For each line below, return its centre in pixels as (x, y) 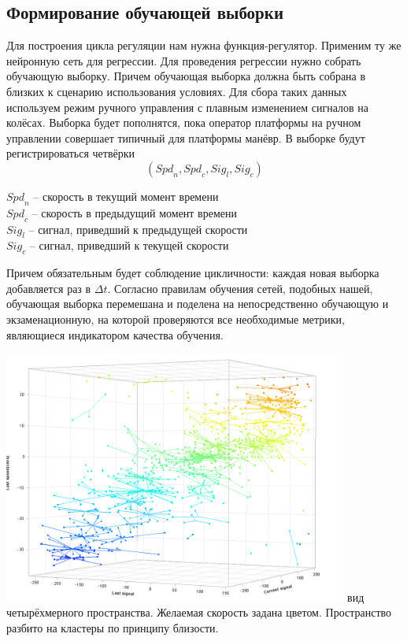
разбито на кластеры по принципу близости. (113, 627)
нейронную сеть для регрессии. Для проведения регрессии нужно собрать (184, 60)
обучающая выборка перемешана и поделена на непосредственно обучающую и (198, 304)
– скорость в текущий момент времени (126, 196)
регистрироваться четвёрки (71, 153)
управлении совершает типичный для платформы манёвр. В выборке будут (186, 137)
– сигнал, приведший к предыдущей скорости (138, 229)
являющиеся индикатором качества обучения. (115, 334)
